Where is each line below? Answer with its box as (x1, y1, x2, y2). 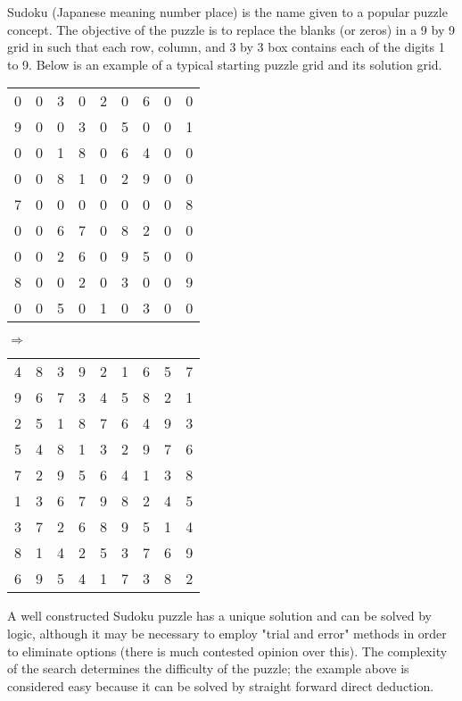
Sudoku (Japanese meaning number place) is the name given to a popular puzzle (7, 3, 448, 21)
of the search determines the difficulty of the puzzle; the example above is (7, 659, 409, 678)
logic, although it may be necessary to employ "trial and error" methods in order (7, 623, 447, 642)
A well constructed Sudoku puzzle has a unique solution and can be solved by (7, 606, 432, 625)
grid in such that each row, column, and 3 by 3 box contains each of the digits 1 (7, 38, 445, 56)
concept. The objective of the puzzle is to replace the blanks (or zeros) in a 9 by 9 (7, 20, 455, 38)
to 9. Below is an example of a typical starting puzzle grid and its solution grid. (7, 54, 442, 73)
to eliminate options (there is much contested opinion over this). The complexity (7, 641, 448, 660)
